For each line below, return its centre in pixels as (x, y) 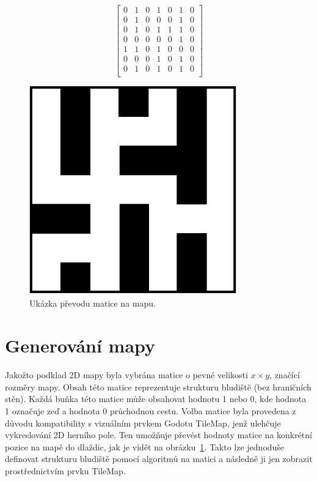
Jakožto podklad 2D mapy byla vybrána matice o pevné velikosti (126, 375)
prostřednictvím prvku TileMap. (65, 470)
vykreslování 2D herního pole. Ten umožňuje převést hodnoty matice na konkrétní (158, 435)
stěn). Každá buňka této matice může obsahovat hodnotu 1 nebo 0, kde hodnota (156, 399)
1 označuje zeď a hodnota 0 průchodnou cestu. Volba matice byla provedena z (151, 410)
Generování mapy (80, 345)
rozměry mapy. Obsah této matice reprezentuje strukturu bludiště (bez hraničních (158, 386)
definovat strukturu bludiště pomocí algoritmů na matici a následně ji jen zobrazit (159, 459)
